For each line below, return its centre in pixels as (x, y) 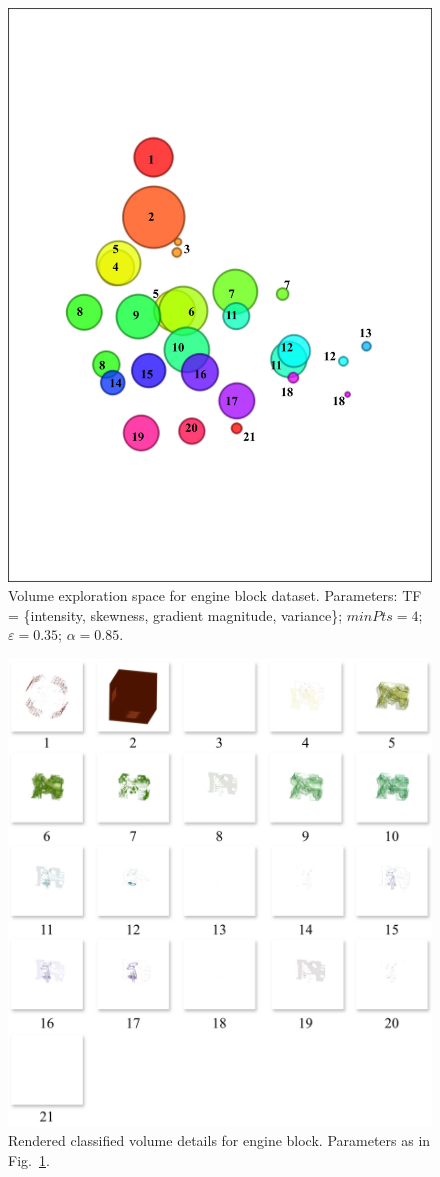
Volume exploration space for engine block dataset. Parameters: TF (215, 595)
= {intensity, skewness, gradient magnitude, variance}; (175, 614)
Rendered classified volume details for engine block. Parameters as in (219, 1140)
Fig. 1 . (29, 1159)
